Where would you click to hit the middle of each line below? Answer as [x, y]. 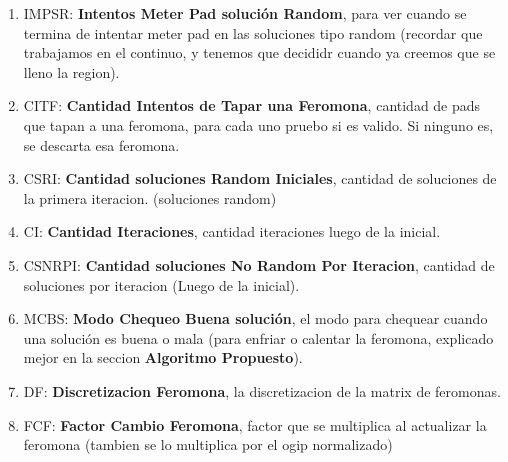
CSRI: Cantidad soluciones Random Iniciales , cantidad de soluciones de [260, 178]
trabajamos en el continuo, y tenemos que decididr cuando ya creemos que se [259, 52]
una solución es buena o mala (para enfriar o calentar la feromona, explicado [258, 337]
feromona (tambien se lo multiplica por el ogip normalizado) [208, 444]
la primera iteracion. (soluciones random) [150, 197]
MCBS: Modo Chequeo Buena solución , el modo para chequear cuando [255, 318]
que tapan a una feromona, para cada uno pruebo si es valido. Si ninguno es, [258, 124]
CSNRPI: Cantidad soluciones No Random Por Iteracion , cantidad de [259, 264]
